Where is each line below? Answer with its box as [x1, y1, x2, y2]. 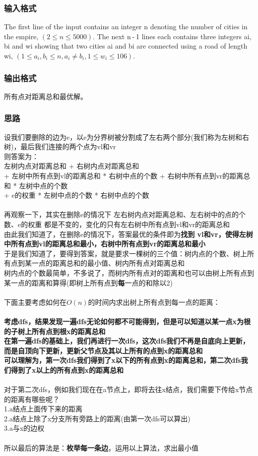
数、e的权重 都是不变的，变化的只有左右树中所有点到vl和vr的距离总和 [4, 219, 230, 229]
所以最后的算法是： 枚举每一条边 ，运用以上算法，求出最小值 [4, 442, 198, 453]
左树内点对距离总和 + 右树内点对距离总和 [4, 161, 139, 171]
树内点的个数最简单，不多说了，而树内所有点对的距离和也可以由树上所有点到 [4, 267, 254, 278]
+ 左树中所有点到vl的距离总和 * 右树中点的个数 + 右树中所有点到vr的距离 [4, 171, 244, 180]
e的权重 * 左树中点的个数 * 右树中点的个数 [11, 190, 149, 200]
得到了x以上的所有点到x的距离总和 [10, 364, 124, 375]
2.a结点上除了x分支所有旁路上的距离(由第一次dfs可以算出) [4, 413, 191, 423]
